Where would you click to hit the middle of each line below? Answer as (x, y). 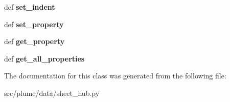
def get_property (34, 41)
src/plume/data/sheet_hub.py (52, 93)
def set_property (34, 24)
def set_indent (30, 7)
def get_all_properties (44, 58)
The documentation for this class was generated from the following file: (115, 76)
